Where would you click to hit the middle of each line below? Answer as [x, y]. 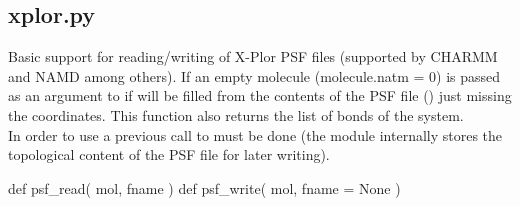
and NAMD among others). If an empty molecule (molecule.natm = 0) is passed [254, 75]
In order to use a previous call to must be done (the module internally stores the [255, 134]
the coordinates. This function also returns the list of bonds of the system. [236, 114]
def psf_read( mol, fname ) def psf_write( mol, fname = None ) [204, 187]
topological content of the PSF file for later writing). [169, 154]
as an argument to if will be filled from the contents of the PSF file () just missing [260, 95]
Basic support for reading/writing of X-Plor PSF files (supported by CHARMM [253, 56]
